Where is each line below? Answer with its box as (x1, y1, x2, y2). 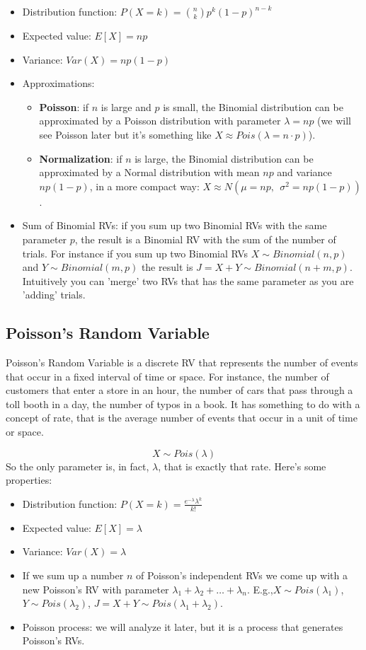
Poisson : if (39, 99, 89, 114)
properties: (6, 472, 52, 487)
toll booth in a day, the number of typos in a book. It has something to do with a (6, 396, 360, 411)
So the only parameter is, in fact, (6, 458, 149, 473)
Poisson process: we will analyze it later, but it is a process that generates (22, 619, 343, 634)
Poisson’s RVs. (22, 633, 85, 648)
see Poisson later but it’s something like (39, 127, 212, 141)
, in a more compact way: (89, 178, 200, 193)
